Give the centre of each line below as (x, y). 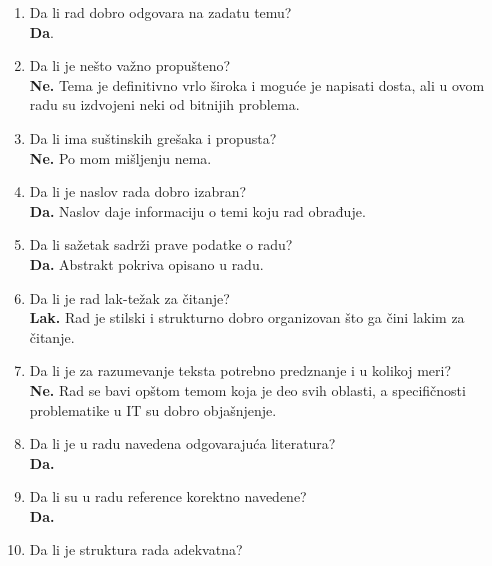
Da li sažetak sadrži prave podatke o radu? (161, 244)
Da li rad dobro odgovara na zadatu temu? (160, 12)
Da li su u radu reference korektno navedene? (168, 496)
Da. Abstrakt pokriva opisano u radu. (146, 263)
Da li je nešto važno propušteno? (130, 65)
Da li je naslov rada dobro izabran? (138, 191)
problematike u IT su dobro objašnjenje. (153, 409)
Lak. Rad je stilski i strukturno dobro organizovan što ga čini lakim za (247, 317)
